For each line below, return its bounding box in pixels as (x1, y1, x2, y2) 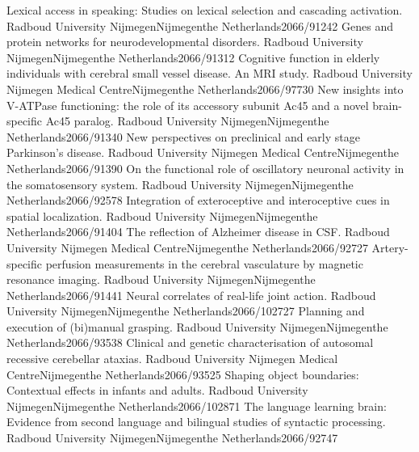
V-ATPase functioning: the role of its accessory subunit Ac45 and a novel (6, 96, 369, 113)
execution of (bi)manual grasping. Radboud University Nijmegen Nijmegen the (6, 318, 388, 335)
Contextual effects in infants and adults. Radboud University (6, 382, 308, 399)
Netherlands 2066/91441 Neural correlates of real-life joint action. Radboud (6, 286, 376, 303)
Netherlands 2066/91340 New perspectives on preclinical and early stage (6, 128, 360, 145)
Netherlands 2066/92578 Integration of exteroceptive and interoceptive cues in (6, 192, 390, 209)
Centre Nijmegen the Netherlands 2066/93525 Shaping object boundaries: (6, 365, 359, 382)
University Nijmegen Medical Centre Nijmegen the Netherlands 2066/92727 (6, 239, 368, 256)
